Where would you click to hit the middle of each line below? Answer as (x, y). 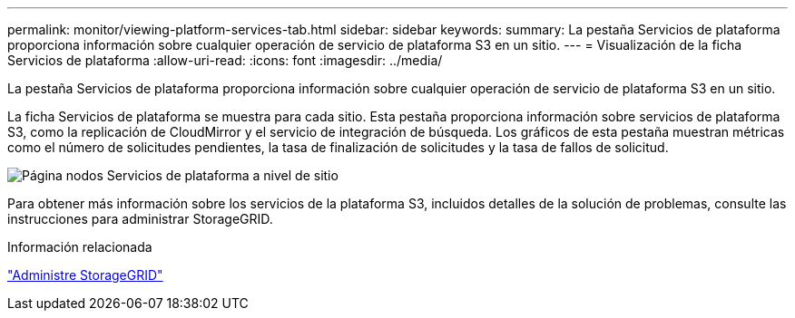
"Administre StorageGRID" (85, 275)
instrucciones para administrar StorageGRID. (140, 219)
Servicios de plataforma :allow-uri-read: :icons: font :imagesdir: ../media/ (225, 60)
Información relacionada (80, 247)
